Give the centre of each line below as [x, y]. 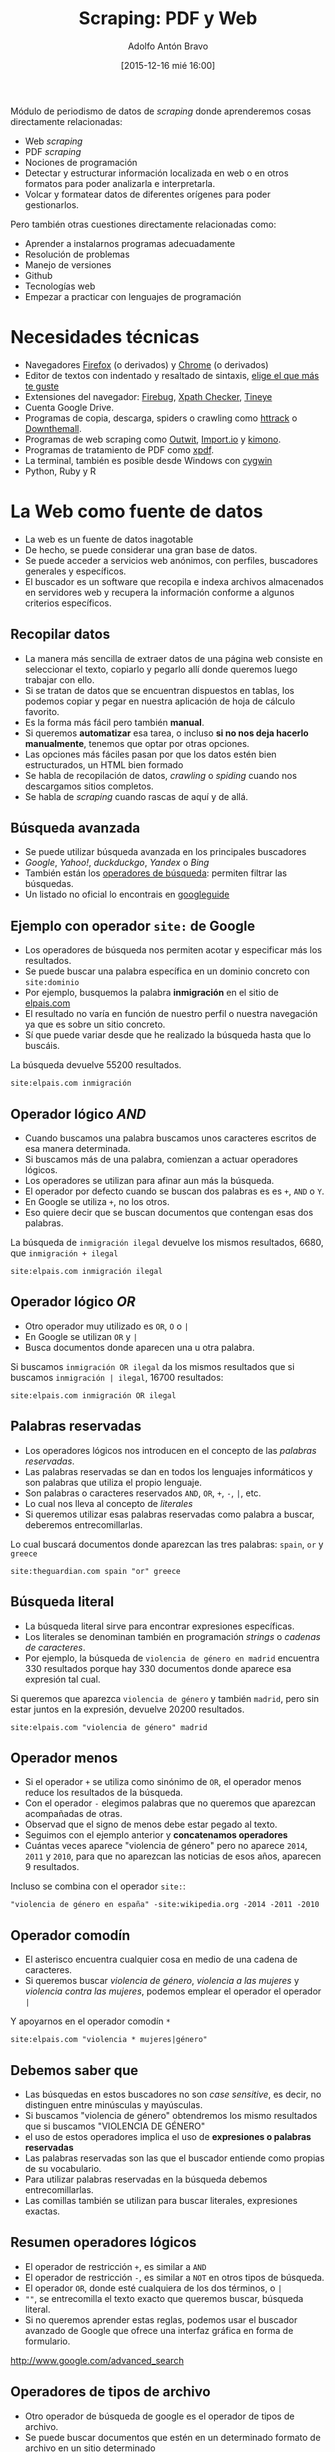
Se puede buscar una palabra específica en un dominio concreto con [167, 971]
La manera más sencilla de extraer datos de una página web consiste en [173, 658]
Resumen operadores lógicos [103, 2242]
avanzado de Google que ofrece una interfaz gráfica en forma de [159, 2330]
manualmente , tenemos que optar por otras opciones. [137, 743]
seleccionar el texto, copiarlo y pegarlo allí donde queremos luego [161, 669]
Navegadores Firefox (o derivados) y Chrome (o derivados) [146, 364]
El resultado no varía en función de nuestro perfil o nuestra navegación [171, 1014]
